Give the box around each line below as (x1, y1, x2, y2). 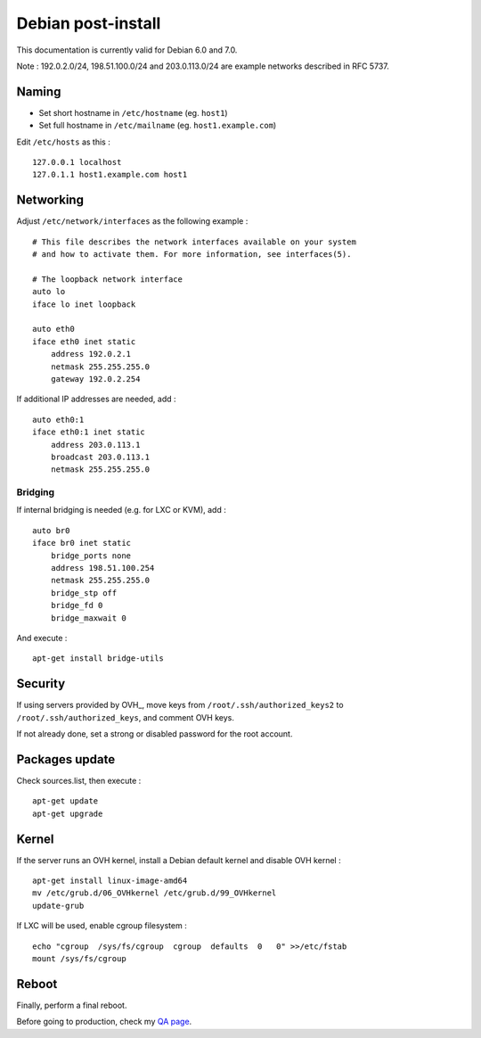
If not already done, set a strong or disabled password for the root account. (16, 729, 293, 739)
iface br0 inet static (32, 538, 132, 548)
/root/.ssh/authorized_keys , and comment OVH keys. (16, 712, 235, 722)
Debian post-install (16, 13, 161, 33)
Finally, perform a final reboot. (16, 1000, 127, 1010)
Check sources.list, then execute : (16, 775, 142, 786)
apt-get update (32, 796, 99, 806)
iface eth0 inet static (32, 336, 136, 347)
